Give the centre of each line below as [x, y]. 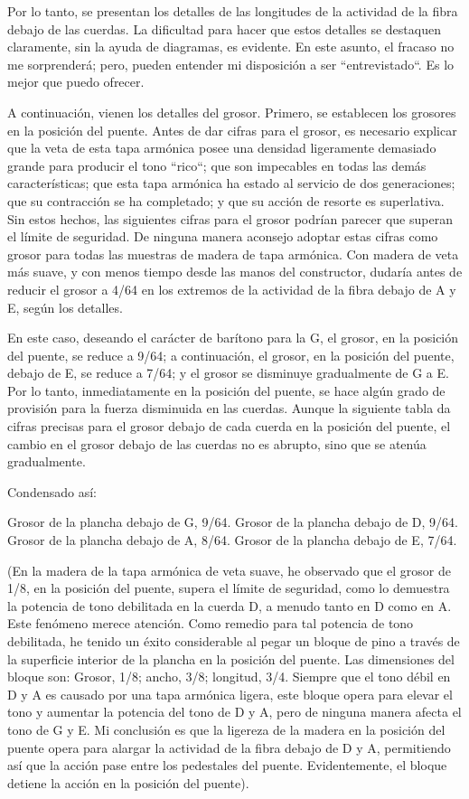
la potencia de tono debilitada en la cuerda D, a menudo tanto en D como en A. [230, 605]
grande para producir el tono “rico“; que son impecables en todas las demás [217, 165]
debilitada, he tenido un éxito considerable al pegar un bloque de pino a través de [234, 641]
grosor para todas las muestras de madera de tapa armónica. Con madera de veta [233, 254]
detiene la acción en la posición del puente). [128, 782]
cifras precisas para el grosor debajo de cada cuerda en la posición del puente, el [229, 426]
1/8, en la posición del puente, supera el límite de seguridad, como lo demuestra [229, 588]
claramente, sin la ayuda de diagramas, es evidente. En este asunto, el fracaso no [231, 47]
